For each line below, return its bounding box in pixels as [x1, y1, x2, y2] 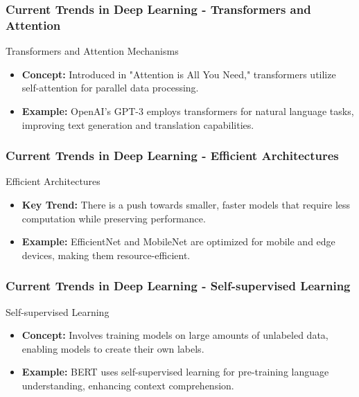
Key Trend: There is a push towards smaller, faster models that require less [21, 197, 351, 211]
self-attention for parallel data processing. [21, 80, 199, 95]
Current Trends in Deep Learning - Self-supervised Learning [6, 277, 351, 294]
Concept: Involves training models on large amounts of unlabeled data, [21, 328, 329, 342]
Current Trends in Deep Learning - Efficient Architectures [6, 147, 339, 164]
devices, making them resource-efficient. [21, 247, 191, 262]
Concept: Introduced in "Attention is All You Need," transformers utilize [21, 67, 336, 81]
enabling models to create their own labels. [21, 341, 204, 355]
